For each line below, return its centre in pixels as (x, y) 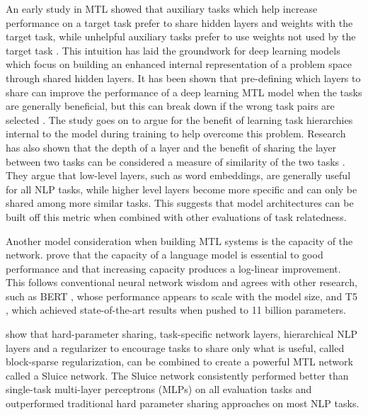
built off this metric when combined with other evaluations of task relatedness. (176, 216)
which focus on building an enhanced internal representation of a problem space (179, 64)
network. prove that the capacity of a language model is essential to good (165, 255)
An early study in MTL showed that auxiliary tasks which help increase (162, 8)
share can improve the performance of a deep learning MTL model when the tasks (184, 92)
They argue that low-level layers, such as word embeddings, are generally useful (178, 175)
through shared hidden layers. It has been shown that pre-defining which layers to (183, 78)
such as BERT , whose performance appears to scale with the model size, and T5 (182, 296)
